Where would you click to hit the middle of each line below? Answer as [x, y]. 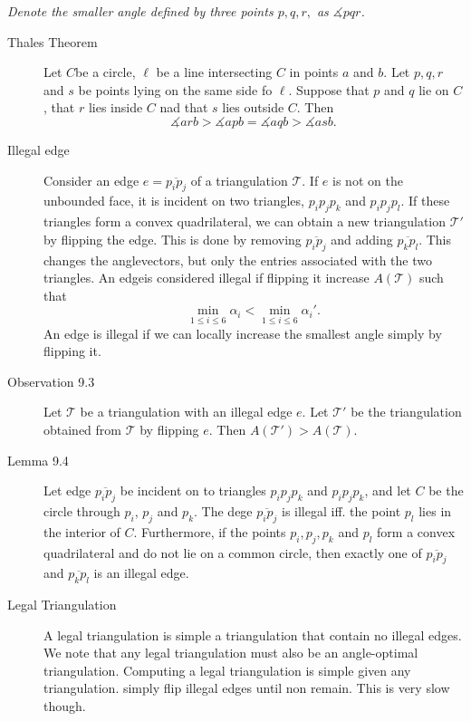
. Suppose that [329, 89]
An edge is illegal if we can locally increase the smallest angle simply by [243, 333]
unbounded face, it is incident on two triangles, [174, 201]
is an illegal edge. [141, 573]
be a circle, [106, 72]
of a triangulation [239, 180]
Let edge [67, 490]
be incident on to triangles [193, 490]
